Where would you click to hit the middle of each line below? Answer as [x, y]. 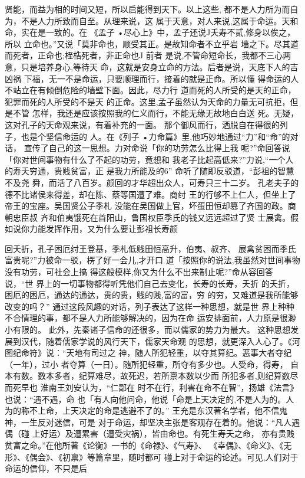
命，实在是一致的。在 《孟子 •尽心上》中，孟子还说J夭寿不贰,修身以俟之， [150, 32]
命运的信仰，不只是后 [46, 468]
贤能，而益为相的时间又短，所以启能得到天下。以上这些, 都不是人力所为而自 [152, 9]
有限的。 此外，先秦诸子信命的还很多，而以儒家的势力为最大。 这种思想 [152, 330]
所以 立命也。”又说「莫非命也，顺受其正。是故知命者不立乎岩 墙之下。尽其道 [152, 43]
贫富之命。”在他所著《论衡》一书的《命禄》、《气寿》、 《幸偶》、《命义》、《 [144, 445]
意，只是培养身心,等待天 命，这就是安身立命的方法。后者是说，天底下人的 [147, 66]
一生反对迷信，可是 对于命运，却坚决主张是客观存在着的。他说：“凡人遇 [160, 422]
